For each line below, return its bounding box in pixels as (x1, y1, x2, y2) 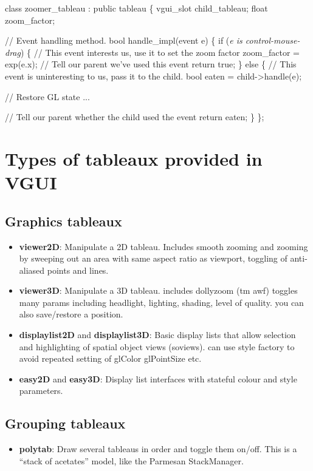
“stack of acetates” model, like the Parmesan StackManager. (19, 454, 244, 467)
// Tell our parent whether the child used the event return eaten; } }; (5, 110, 264, 123)
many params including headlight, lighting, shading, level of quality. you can (19, 296, 304, 308)
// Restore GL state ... (5, 90, 90, 103)
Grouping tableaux (5, 414, 126, 433)
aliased (19, 263, 45, 276)
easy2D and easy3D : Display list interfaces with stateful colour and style (19, 372, 297, 385)
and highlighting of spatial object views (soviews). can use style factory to (19, 340, 295, 353)
